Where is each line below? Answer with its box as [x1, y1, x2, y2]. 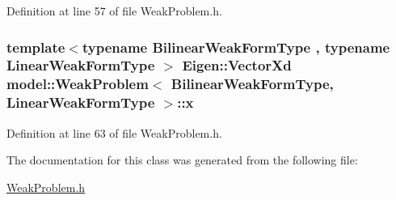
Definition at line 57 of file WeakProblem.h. [6, 2, 222, 19]
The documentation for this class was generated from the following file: [6, 151, 358, 168]
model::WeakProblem [6, 74, 149, 94]
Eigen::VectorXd [182, 55, 292, 75]
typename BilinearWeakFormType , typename [82, 36, 390, 57]
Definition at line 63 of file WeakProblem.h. [6, 124, 222, 141]
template [6, 36, 65, 57]
